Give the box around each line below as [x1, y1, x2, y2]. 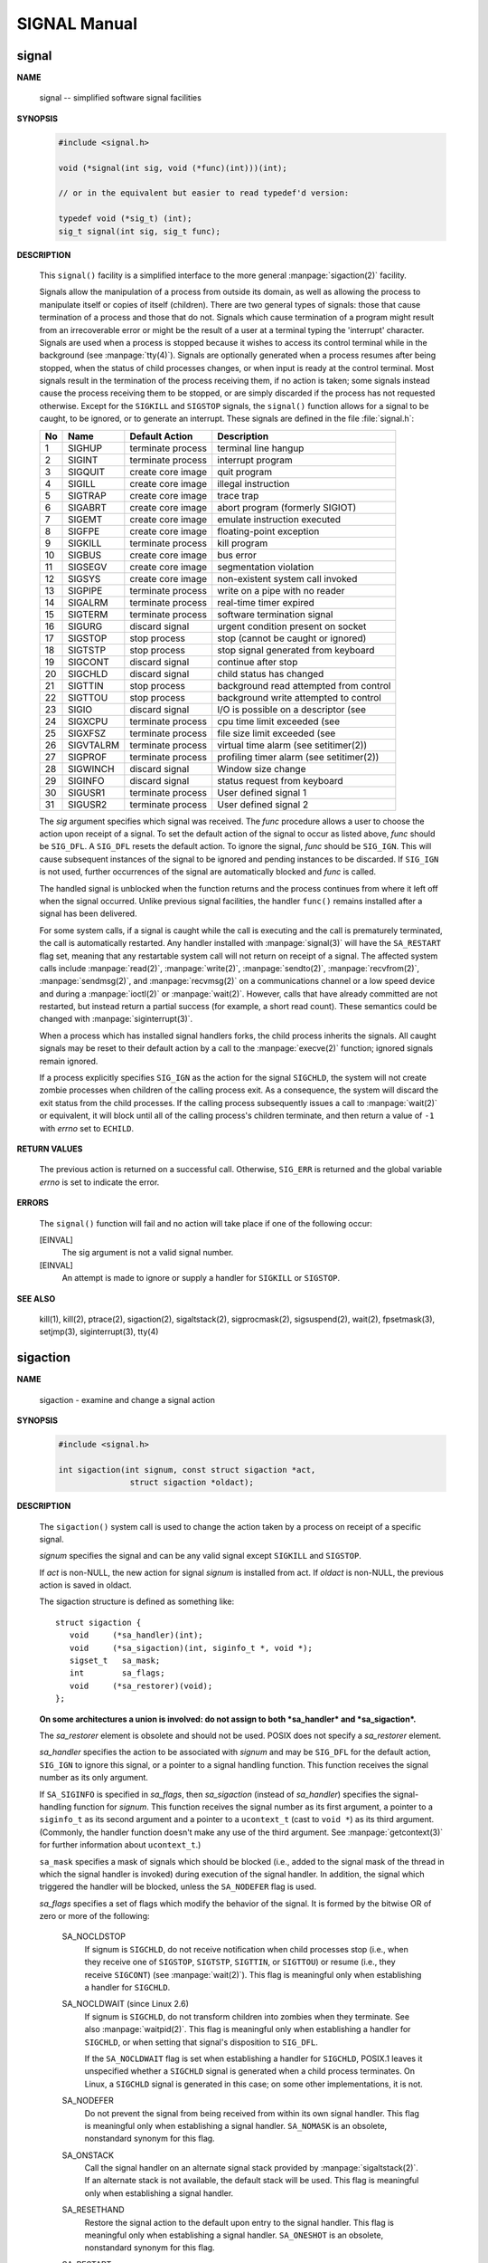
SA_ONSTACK [61, 2150, 115, 2161]
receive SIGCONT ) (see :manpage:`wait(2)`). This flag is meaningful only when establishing [84, 1969, 422, 1980]
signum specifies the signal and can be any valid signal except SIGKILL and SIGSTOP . [39, 1551, 361, 1561]
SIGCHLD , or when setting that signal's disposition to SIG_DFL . [84, 2037, 318, 2048]
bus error [217, 549, 257, 561]
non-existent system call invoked [217, 572, 358, 585]
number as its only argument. [39, 1772, 149, 1783]
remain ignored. [39, 1055, 99, 1066]
